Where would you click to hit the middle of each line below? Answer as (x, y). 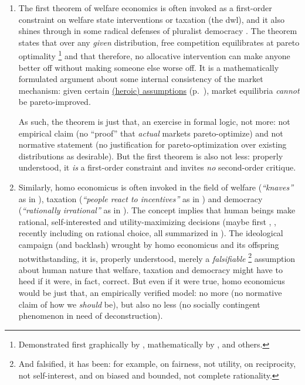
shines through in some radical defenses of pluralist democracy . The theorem (158, 31)
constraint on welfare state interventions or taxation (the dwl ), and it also (151, 19)
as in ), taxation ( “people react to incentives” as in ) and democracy (140, 198)
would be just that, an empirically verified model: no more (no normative (150, 292)
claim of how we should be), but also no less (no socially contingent (139, 304)
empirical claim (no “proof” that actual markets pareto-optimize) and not (151, 133)
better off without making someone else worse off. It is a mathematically (149, 67)
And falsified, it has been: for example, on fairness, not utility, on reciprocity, (157, 364)
